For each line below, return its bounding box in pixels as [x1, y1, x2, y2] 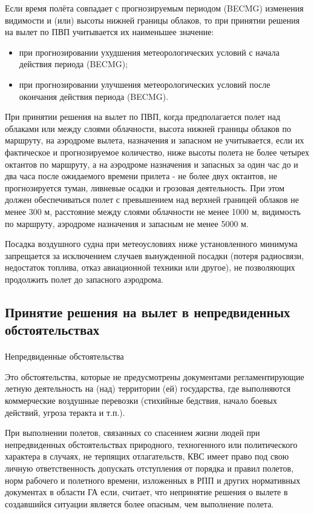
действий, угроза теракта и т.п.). [5, 406, 125, 418]
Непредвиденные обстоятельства [5, 350, 124, 363]
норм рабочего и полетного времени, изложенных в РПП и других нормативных [5, 473, 301, 486]
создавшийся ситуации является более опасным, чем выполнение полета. [5, 497, 274, 510]
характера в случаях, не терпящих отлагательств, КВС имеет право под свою [5, 450, 289, 463]
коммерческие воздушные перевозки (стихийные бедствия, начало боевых [5, 394, 278, 407]
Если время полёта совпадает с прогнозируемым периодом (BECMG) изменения [5, 2, 304, 14]
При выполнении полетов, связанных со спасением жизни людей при [5, 426, 260, 439]
